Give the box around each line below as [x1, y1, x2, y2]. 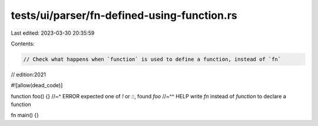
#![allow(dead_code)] [11, 82, 63, 89]
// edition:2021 [11, 71, 47, 78]
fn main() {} [11, 112, 39, 119]
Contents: [11, 40, 35, 47]
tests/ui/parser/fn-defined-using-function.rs [11, 9, 238, 22]
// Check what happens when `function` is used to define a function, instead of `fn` [23, 56, 281, 62]
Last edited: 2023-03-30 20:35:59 [11, 29, 95, 37]
